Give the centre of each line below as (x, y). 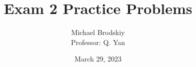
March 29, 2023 (98, 59)
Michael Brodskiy (98, 32)
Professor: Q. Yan (98, 42)
